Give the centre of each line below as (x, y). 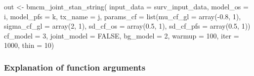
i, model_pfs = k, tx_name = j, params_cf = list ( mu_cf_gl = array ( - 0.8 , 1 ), (123, 16)
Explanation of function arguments (75, 67)
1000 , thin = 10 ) (29, 45)
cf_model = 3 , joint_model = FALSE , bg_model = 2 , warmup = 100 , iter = (122, 35)
